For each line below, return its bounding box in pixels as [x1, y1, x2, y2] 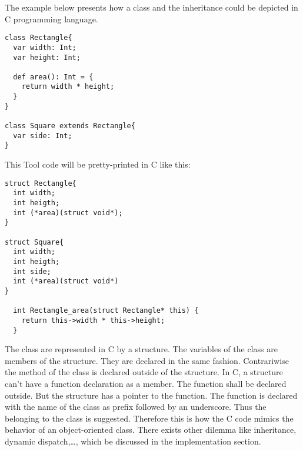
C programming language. [5, 12, 98, 25]
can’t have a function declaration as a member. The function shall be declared [5, 377, 287, 389]
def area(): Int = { [13, 72, 94, 81]
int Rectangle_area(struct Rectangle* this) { [13, 306, 199, 315]
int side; [13, 267, 51, 276]
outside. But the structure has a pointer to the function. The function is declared [5, 389, 298, 401]
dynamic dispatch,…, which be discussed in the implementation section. [5, 435, 261, 447]
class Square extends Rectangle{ [5, 122, 135, 131]
